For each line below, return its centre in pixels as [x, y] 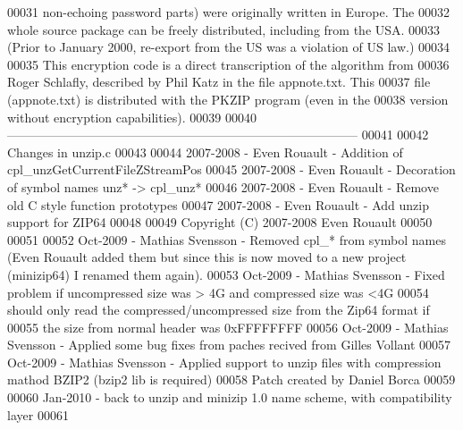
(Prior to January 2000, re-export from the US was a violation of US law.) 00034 [229, 47]
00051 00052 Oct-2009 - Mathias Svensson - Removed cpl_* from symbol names [227, 239]
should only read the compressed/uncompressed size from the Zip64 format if [219, 310]
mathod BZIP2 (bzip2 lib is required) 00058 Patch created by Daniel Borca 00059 [231, 379]
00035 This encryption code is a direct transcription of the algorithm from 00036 [228, 64]
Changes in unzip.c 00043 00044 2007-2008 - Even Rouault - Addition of [205, 152]
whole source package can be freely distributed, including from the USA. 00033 [224, 29]
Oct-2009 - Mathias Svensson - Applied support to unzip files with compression [224, 362]
